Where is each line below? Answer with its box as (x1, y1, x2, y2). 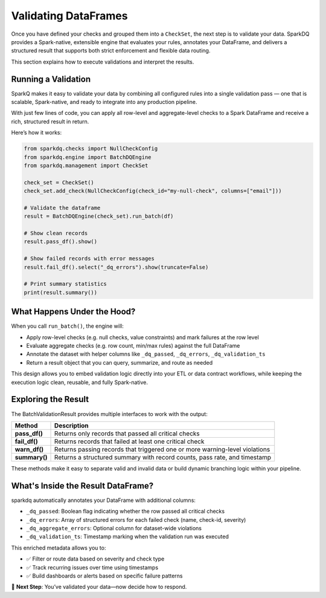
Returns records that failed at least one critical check (54, 437, 205, 446)
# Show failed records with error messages (24, 255, 155, 262)
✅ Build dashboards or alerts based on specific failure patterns (26, 572, 183, 579)
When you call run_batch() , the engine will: (11, 322, 124, 330)
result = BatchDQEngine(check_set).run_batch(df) (24, 213, 174, 220)
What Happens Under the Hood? (11, 307, 136, 317)
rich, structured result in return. (11, 118, 89, 125)
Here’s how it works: (11, 129, 62, 136)
